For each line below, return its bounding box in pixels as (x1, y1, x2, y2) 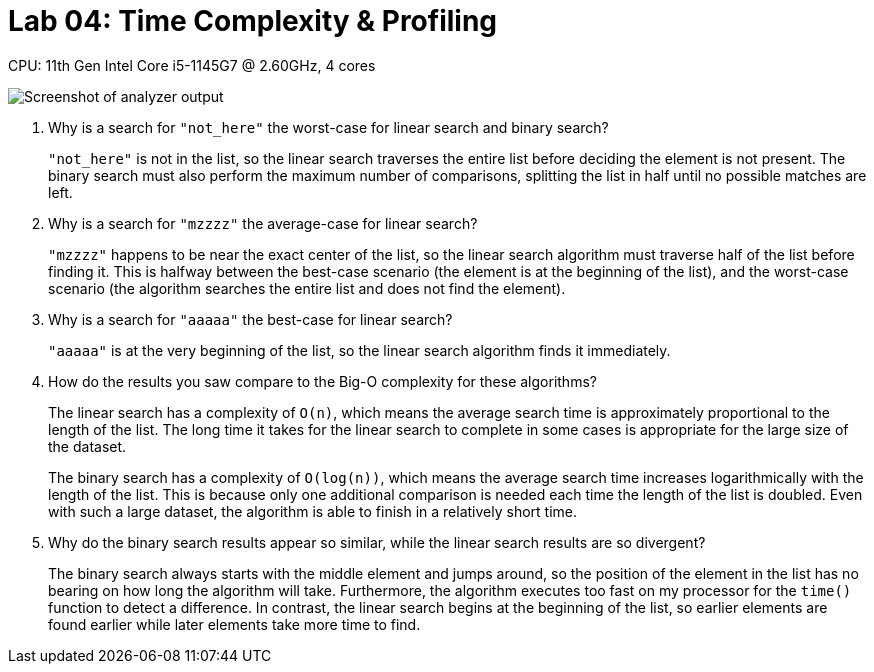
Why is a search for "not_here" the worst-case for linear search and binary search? (48, 118, 609, 136)
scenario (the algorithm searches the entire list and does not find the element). (48, 279, 566, 297)
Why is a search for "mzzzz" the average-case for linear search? (48, 214, 478, 232)
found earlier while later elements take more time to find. (48, 615, 421, 633)
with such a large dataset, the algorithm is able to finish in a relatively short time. (48, 502, 577, 520)
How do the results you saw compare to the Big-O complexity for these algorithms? (48, 372, 597, 390)
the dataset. (48, 437, 127, 455)
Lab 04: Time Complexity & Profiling (8, 4, 498, 38)
